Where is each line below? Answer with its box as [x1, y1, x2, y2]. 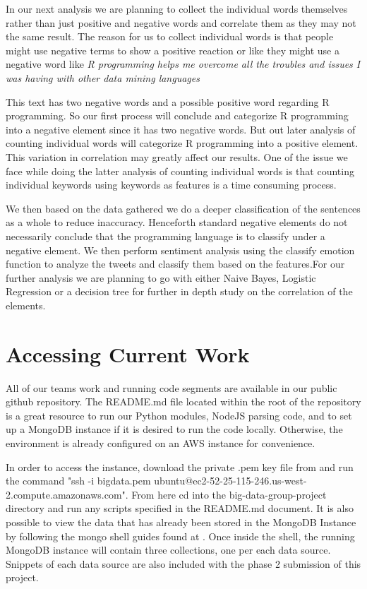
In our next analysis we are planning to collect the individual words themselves [6, 1, 348, 16]
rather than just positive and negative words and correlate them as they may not [6, 15, 356, 30]
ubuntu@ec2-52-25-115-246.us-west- [154, 473, 307, 488]
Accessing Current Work [6, 339, 250, 368]
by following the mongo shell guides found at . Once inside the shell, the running [6, 528, 355, 543]
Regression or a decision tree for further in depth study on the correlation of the [6, 284, 353, 299]
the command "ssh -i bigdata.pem [6, 473, 151, 488]
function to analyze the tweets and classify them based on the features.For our [6, 256, 345, 271]
